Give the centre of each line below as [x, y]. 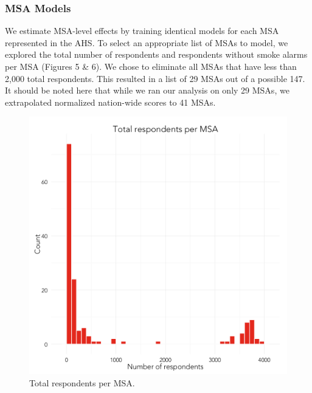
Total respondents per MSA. [82, 382]
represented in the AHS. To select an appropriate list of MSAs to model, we [147, 42]
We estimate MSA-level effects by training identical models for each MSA [142, 31]
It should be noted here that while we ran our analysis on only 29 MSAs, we [147, 90]
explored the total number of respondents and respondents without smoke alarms [156, 54]
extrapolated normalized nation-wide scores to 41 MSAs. [110, 102]
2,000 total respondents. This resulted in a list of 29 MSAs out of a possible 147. [155, 78]
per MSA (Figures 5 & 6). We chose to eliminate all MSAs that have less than [151, 66]
